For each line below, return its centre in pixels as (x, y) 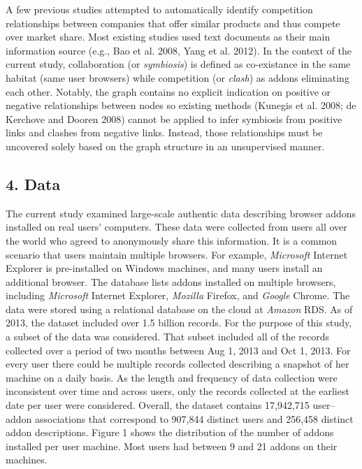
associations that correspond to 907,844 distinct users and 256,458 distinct (194, 418)
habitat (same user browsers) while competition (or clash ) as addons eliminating (178, 77)
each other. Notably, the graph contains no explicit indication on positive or (168, 91)
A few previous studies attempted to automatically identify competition (159, 9)
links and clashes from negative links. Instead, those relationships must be (164, 132)
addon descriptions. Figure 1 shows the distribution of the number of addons (170, 432)
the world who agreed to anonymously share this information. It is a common (172, 240)
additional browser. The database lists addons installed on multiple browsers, (171, 281)
